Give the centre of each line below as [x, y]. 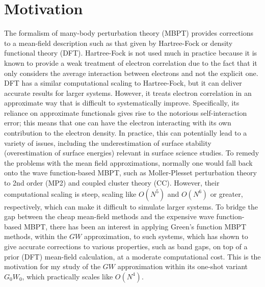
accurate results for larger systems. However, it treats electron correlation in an [128, 93]
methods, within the [36, 236]
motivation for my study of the [52, 266]
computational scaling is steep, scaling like [70, 193]
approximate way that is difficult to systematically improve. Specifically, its [122, 103]
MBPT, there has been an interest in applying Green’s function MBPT [135, 226]
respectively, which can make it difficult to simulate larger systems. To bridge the [131, 206]
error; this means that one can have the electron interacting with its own [118, 123]
